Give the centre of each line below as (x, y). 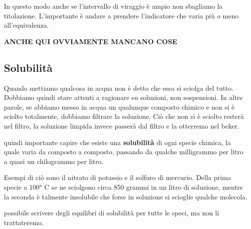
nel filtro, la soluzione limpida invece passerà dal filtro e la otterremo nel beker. (122, 125)
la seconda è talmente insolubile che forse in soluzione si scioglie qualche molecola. (126, 196)
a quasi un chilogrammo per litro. (54, 161)
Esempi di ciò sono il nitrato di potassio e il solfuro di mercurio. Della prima (118, 177)
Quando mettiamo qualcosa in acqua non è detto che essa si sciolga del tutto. (119, 88)
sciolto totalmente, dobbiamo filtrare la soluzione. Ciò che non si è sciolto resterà (124, 116)
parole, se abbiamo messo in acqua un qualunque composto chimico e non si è (119, 106)
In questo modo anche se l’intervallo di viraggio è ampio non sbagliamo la (113, 6)
